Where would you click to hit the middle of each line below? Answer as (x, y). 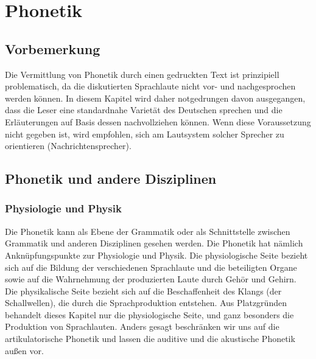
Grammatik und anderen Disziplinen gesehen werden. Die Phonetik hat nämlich (154, 243)
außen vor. (24, 350)
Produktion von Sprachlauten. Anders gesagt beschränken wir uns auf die (142, 326)
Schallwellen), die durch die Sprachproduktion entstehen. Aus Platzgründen (146, 303)
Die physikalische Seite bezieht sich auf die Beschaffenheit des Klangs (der (143, 291)
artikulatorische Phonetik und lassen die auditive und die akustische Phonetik (150, 339)
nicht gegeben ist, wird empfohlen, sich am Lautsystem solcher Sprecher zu (145, 134)
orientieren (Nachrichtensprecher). (68, 146)
